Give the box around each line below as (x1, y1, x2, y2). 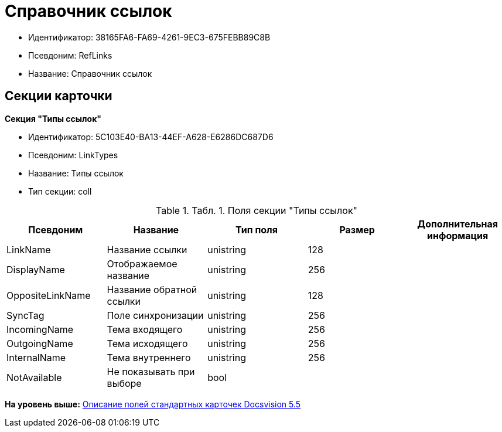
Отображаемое (107, 257, 177, 270)
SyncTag (6, 309, 45, 321)
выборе (107, 377, 142, 389)
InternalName (6, 351, 66, 363)
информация (427, 229, 489, 241)
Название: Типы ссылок (28, 168, 124, 178)
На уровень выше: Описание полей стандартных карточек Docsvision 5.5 (5, 399, 301, 409)
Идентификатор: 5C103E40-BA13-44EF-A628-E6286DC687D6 (28, 131, 274, 142)
